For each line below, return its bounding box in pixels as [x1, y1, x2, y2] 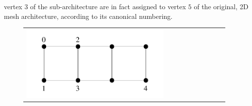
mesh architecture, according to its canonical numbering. [4, 11, 173, 21]
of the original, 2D [194, 1, 249, 11]
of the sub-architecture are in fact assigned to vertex [30, 1, 186, 11]
